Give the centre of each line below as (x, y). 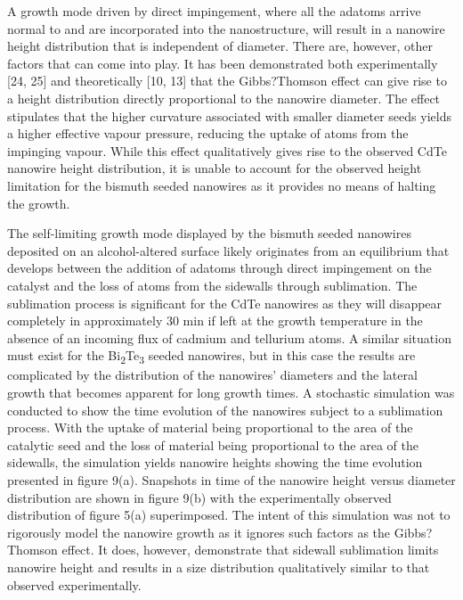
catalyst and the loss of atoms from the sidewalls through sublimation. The (212, 285)
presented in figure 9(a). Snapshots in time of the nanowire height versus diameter (231, 479)
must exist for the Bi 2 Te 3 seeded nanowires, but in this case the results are (211, 357)
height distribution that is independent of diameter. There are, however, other (220, 46)
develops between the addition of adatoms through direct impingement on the (219, 268)
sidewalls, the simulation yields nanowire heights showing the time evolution (215, 462)
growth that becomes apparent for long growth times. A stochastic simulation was (231, 392)
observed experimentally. (74, 584)
